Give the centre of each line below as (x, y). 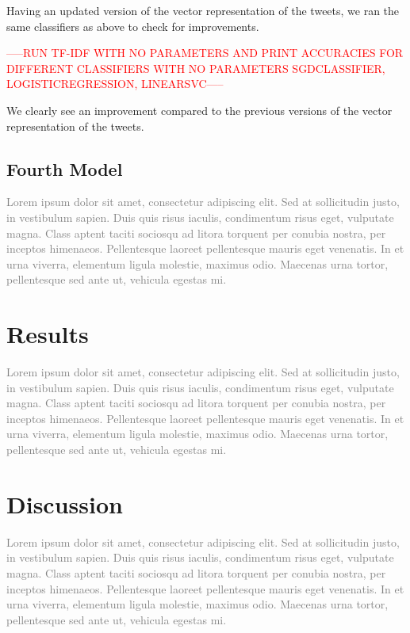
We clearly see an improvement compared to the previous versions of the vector (199, 110)
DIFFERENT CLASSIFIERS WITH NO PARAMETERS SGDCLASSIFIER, (196, 68)
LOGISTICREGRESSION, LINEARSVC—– (115, 84)
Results (48, 334)
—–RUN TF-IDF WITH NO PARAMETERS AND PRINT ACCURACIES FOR (205, 53)
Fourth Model (65, 168)
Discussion (65, 503)
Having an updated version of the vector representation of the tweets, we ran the (203, 10)
